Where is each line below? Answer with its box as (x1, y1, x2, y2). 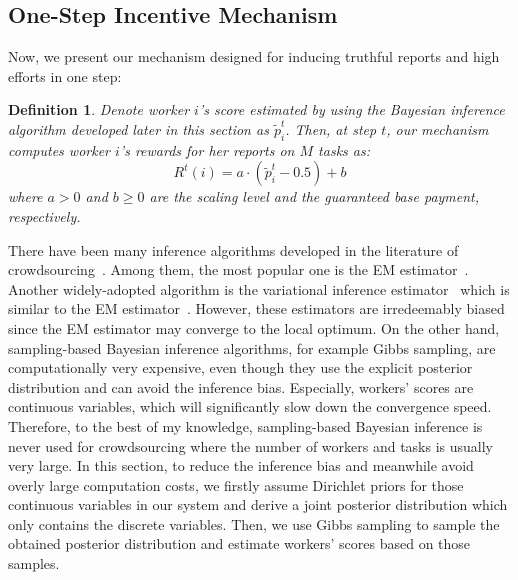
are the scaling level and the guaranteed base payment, (149, 186, 480, 207)
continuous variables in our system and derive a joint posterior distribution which (8, 494, 508, 515)
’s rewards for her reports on (119, 139, 295, 160)
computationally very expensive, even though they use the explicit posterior (8, 357, 473, 378)
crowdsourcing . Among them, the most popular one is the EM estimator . (8, 259, 469, 280)
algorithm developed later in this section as (8, 118, 269, 139)
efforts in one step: (8, 65, 122, 86)
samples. (8, 553, 60, 574)
